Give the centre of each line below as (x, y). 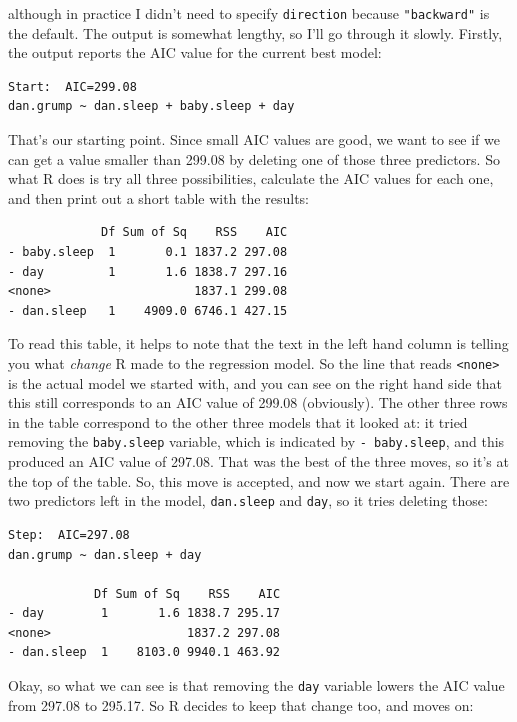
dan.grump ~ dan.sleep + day (105, 554)
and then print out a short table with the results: (158, 197)
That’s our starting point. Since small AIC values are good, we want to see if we (254, 139)
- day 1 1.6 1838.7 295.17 (144, 613)
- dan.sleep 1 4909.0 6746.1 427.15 (148, 310)
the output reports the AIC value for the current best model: (195, 52)
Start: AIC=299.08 (72, 86)
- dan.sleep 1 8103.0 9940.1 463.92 (144, 652)
